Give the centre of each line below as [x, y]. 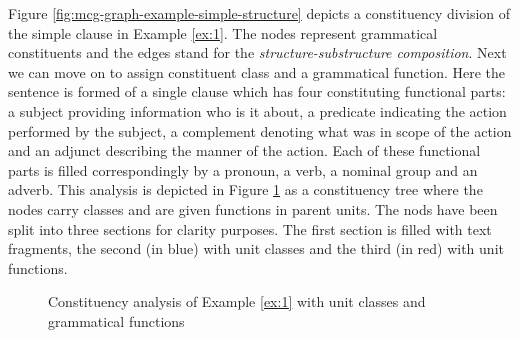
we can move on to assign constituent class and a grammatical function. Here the [257, 71]
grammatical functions [116, 320]
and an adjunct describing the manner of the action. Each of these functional [244, 150]
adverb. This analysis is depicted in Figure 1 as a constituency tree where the [245, 189]
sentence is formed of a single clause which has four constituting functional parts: [257, 91]
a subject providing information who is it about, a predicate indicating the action [257, 110]
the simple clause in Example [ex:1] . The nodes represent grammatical [223, 32]
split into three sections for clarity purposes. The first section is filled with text [250, 228]
